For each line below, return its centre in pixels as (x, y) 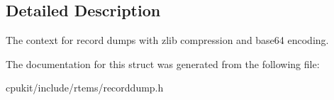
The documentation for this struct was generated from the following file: (163, 63)
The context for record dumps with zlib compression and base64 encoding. (167, 40)
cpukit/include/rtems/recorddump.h (85, 88)
